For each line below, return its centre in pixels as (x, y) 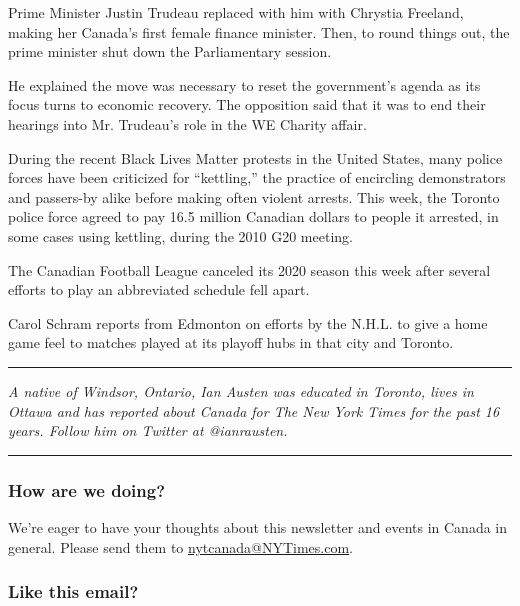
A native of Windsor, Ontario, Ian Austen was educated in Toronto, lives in (241, 390)
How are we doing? (87, 489)
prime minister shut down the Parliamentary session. (170, 51)
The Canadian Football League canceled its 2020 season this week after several (249, 269)
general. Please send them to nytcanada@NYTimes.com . (181, 546)
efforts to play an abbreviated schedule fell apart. (159, 289)
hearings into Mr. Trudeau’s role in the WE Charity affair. (187, 123)
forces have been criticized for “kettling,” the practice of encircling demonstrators (257, 177)
